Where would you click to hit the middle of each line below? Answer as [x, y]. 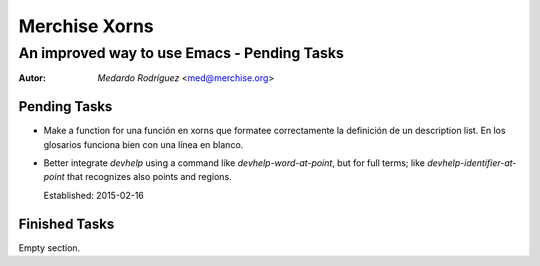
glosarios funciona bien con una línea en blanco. [143, 144]
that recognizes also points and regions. [149, 177]
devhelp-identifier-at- [471, 163]
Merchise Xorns [86, 26]
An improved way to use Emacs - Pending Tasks [181, 53]
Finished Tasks [66, 223]
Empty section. [49, 247]
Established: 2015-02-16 [94, 195]
